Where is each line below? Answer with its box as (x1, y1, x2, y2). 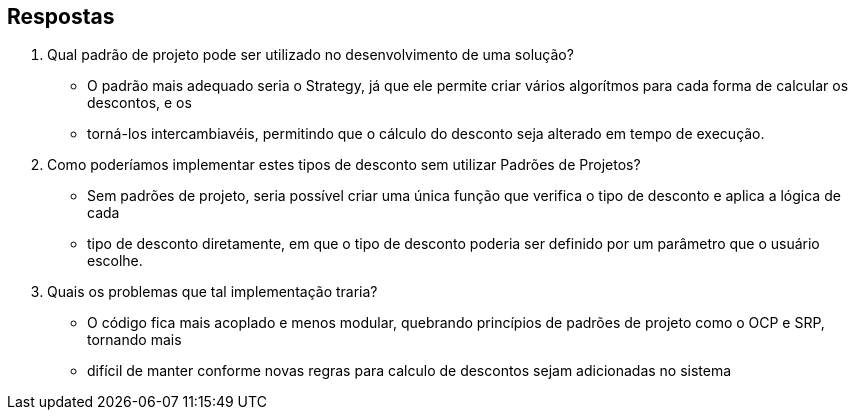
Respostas (7, 4, 115, 29)
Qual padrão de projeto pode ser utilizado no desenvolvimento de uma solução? (47, 46, 574, 64)
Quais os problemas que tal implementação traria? (47, 283, 378, 301)
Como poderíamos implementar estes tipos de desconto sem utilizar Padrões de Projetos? (47, 156, 641, 174)
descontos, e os (87, 94, 192, 112)
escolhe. (87, 252, 143, 270)
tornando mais (87, 331, 182, 349)
